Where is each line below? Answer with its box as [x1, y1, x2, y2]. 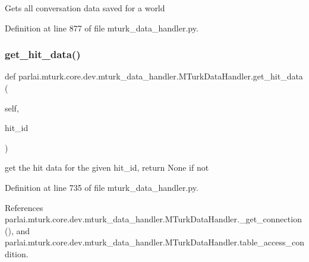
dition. [5, 247, 29, 260]
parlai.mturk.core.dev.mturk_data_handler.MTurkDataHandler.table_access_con [5, 236, 304, 248]
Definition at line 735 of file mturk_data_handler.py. [5, 181, 198, 193]
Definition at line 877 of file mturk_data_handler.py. [5, 21, 198, 34]
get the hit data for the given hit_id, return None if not [5, 161, 209, 174]
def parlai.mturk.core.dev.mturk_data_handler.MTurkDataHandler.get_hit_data [5, 70, 303, 82]
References [5, 201, 43, 213]
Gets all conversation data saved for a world [5, 2, 165, 14]
